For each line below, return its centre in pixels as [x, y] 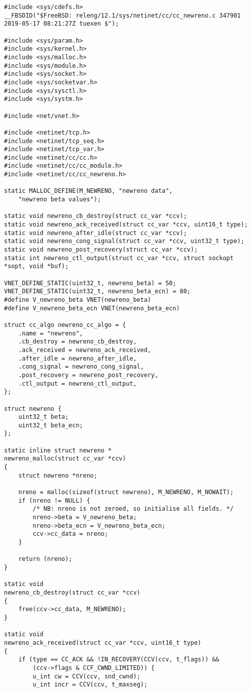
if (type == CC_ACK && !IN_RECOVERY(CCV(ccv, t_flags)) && [119, 660]
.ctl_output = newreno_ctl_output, [77, 383]
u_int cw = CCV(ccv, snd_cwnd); [87, 676]
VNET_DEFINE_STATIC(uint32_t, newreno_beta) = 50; [90, 283]
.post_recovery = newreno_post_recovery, [88, 375]
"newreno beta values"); [60, 200]
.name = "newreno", [51, 333]
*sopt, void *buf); [36, 266]
